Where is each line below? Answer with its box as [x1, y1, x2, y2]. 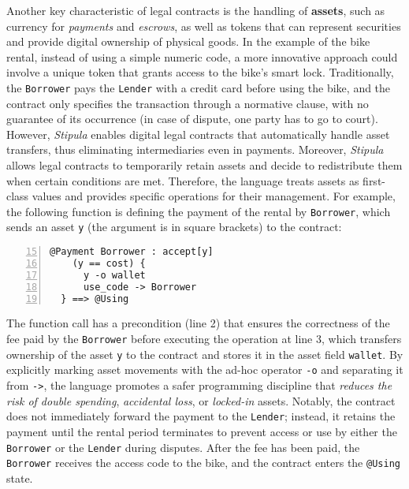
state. [6, 469, 33, 486]
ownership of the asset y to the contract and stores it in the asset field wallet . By [6, 345, 403, 362]
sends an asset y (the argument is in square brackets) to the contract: [6, 218, 342, 235]
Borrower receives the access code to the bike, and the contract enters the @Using [6, 454, 400, 471]
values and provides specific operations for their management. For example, [32, 188, 396, 204]
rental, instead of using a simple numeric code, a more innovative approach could [6, 48, 398, 65]
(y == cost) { [72, 257, 146, 269]
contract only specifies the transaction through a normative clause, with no [6, 95, 369, 111]
